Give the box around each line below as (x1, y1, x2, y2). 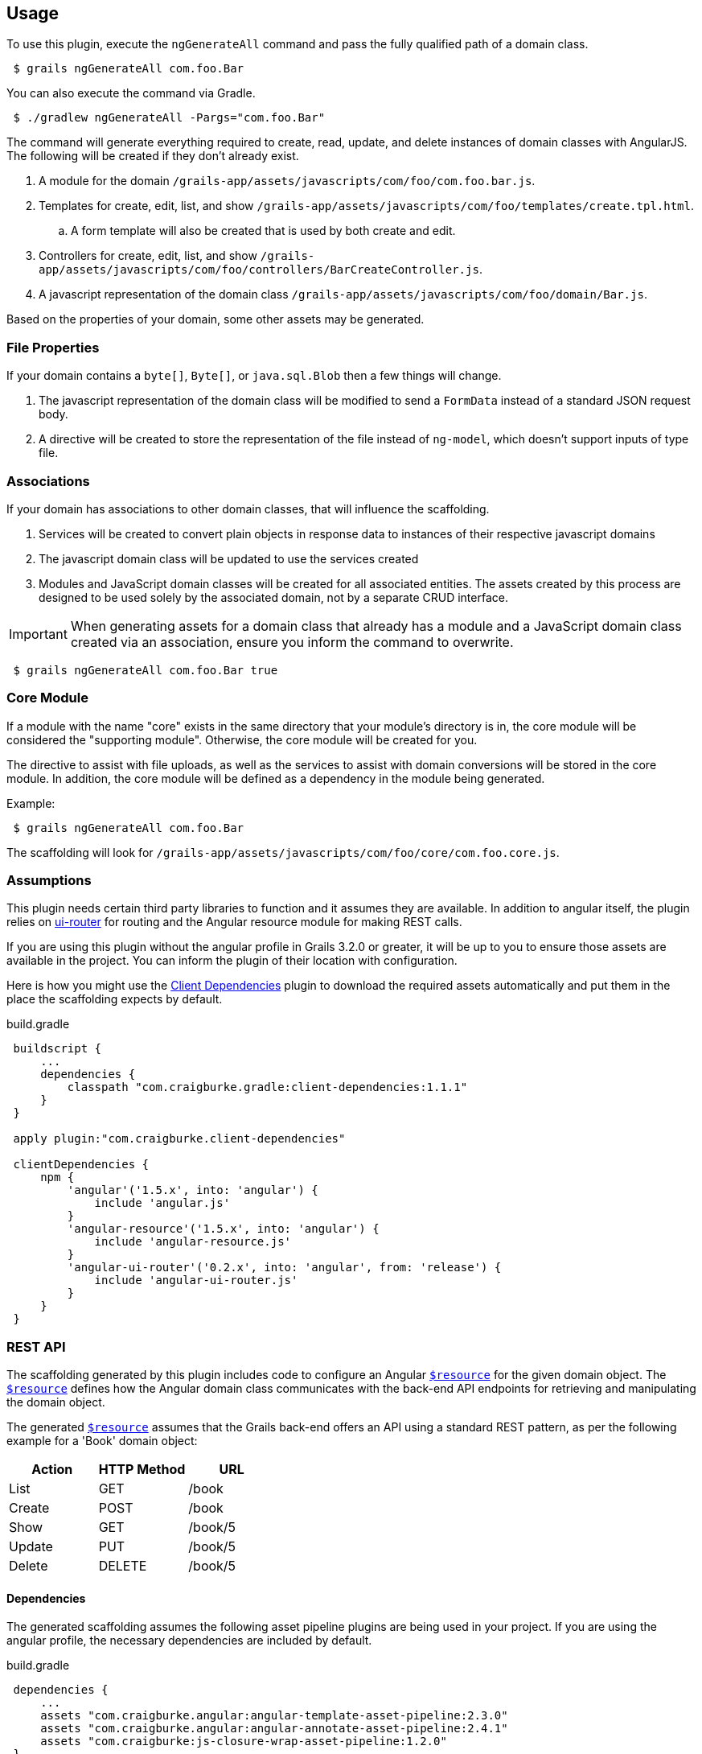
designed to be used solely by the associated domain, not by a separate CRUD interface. (39, 590, 508, 604)
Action (31, 1461, 73, 1478)
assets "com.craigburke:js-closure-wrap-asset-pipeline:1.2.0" (40, 1735, 447, 1748)
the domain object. (6, 1395, 105, 1410)
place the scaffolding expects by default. (6, 992, 223, 1007)
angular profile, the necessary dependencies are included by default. (6, 1633, 372, 1648)
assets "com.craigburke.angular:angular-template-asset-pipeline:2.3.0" (40, 1709, 508, 1723)
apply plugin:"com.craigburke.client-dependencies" (13, 1132, 346, 1146)
